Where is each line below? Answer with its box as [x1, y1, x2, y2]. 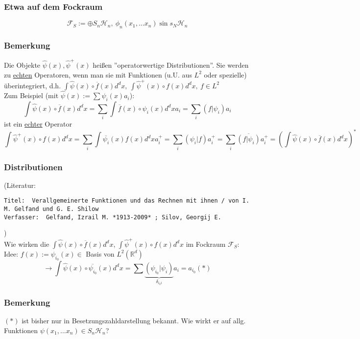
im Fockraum [186, 238, 226, 249]
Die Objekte [4, 59, 41, 70]
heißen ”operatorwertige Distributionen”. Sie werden [93, 59, 249, 70]
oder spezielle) [204, 69, 247, 79]
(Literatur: [4, 180, 36, 190]
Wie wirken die [4, 238, 49, 249]
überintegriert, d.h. [4, 80, 61, 90]
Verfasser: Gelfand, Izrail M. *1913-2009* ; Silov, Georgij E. [4, 213, 221, 221]
